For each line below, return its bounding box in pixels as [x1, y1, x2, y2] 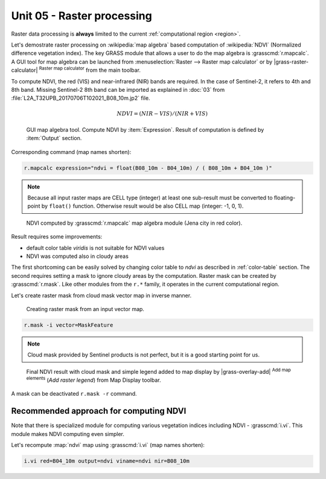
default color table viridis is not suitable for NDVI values [26, 244, 165, 251]
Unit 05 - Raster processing [11, 9, 152, 22]
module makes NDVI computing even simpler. [11, 430, 125, 437]
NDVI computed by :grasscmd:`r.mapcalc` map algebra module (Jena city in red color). [26, 219, 243, 227]
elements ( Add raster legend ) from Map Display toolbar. [26, 375, 161, 384]
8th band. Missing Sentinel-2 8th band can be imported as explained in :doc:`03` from [11, 86, 225, 93]
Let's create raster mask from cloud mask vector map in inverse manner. [11, 292, 192, 299]
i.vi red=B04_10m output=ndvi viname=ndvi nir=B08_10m [24, 458, 190, 465]
